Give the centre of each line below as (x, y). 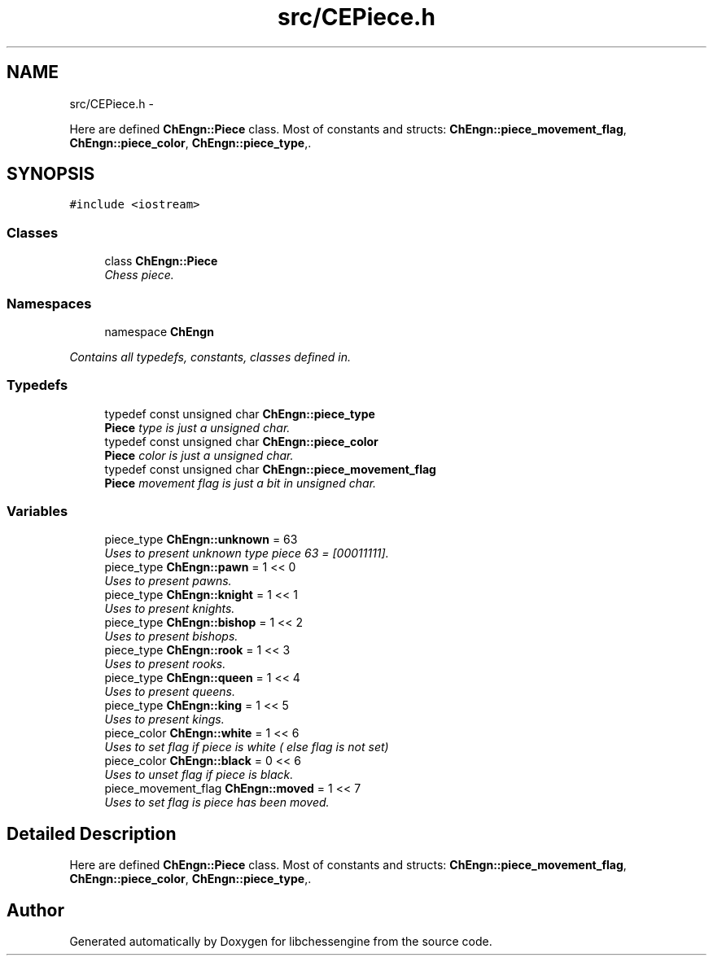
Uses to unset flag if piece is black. (199, 775)
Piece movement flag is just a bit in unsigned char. (241, 483)
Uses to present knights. (170, 609)
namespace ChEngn (159, 331)
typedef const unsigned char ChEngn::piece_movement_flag (270, 469)
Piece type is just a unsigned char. (197, 427)
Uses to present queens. (170, 692)
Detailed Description (92, 833)
